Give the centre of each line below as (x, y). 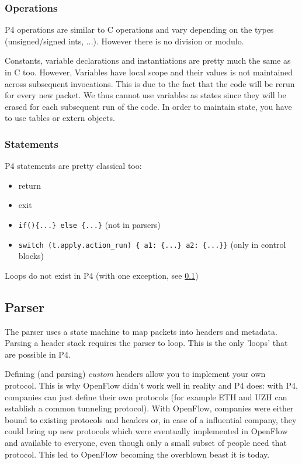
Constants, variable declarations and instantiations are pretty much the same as (148, 60)
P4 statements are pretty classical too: (73, 166)
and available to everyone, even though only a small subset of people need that (146, 443)
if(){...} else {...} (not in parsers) (89, 224)
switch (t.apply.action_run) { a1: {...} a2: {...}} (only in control (152, 244)
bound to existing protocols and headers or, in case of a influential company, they (151, 419)
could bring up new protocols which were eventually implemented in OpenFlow (146, 431)
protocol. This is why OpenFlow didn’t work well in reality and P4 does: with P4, (151, 385)
